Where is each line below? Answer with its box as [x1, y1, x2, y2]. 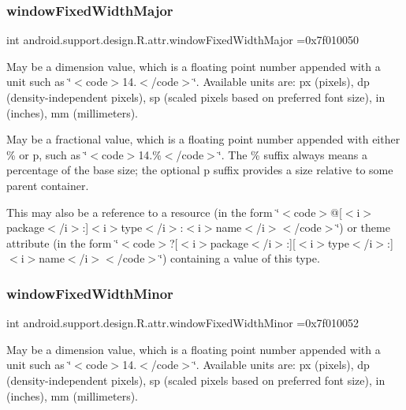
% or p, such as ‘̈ [6, 146, 88, 162]
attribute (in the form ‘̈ [6, 234, 119, 251]
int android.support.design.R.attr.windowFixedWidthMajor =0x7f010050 [6, 32, 359, 48]
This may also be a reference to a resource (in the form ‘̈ [6, 203, 280, 220]
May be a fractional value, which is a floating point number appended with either [6, 131, 400, 147]
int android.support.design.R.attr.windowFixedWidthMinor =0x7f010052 [6, 315, 359, 331]
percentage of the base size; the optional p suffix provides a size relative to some [6, 162, 393, 178]
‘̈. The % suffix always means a [218, 146, 368, 162]
